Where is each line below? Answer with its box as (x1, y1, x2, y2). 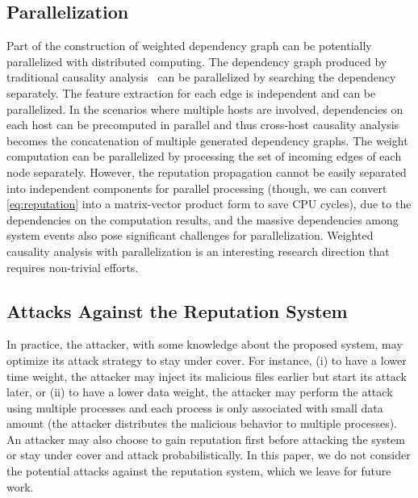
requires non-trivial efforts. (6, 258, 139, 275)
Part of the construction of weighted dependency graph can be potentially (6, 37, 372, 54)
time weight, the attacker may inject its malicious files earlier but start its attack (6, 367, 407, 384)
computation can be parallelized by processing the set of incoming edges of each (6, 148, 402, 165)
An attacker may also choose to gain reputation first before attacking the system (6, 430, 406, 447)
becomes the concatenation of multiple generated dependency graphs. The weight (6, 132, 408, 149)
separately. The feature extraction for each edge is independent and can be (6, 84, 376, 101)
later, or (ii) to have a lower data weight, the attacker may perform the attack (6, 383, 393, 400)
